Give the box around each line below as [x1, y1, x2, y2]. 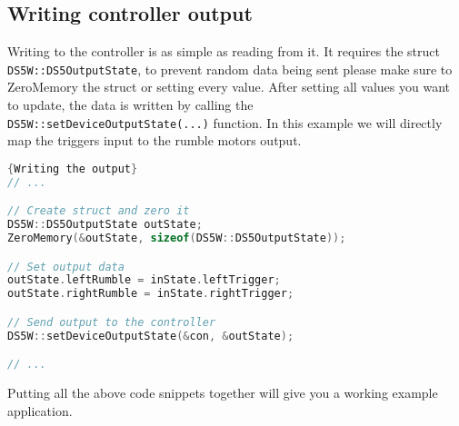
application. [7, 401, 73, 420]
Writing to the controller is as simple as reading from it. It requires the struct [7, 42, 440, 61]
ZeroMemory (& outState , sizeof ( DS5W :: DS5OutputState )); [7, 232, 346, 245]
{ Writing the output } [7, 162, 138, 175]
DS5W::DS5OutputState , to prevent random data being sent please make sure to [7, 59, 453, 78]
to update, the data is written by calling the [7, 95, 254, 114]
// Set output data [7, 260, 125, 273]
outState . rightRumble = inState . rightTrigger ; [7, 287, 294, 301]
